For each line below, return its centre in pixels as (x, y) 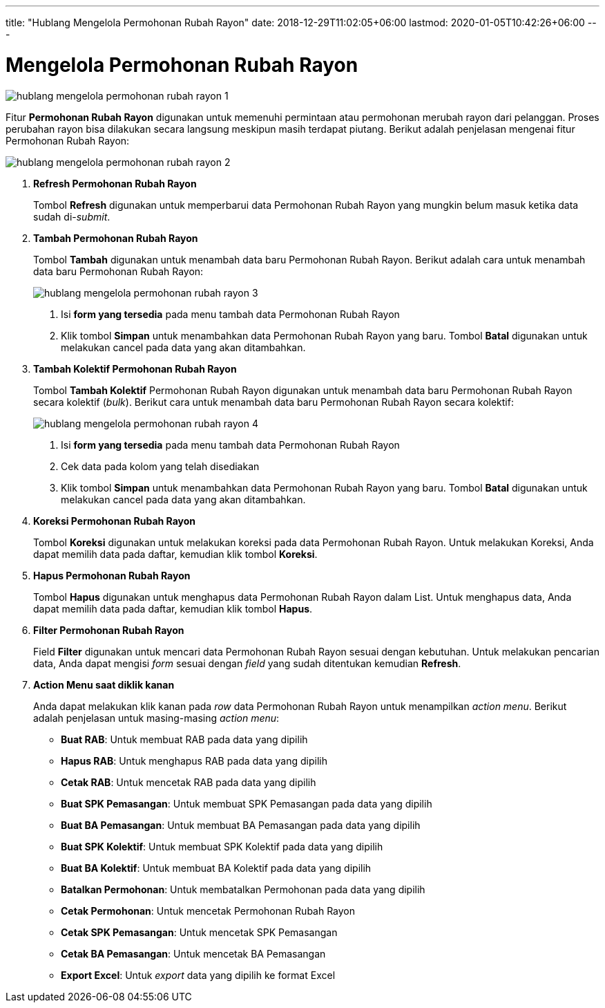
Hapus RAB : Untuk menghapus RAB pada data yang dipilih (194, 760)
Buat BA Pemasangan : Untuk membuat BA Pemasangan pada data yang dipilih (241, 825)
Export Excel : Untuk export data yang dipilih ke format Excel (198, 975)
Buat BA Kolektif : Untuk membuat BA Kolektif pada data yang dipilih (216, 868)
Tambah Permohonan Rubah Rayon (116, 238)
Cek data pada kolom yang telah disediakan (160, 466)
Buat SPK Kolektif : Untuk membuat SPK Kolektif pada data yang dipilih (222, 846)
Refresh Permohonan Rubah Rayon (115, 183)
